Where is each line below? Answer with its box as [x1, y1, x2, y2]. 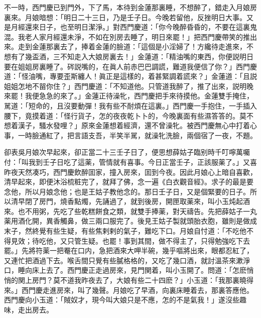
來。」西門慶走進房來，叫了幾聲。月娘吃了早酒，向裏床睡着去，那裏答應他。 [4, 284, 253, 295]
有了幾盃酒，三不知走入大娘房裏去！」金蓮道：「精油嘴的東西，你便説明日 [11, 51, 253, 61]
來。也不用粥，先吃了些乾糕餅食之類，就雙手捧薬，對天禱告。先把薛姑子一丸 [4, 205, 257, 216]
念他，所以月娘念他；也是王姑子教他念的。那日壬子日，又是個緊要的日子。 [4, 186, 250, 196]
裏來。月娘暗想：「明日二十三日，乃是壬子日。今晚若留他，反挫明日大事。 [4, 12, 246, 22]
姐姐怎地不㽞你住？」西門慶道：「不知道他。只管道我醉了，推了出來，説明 [4, 80, 246, 91]
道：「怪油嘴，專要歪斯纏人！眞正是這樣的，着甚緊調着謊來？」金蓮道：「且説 [4, 71, 257, 81]
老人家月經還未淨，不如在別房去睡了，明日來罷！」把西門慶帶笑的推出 [25, 31, 257, 42]
